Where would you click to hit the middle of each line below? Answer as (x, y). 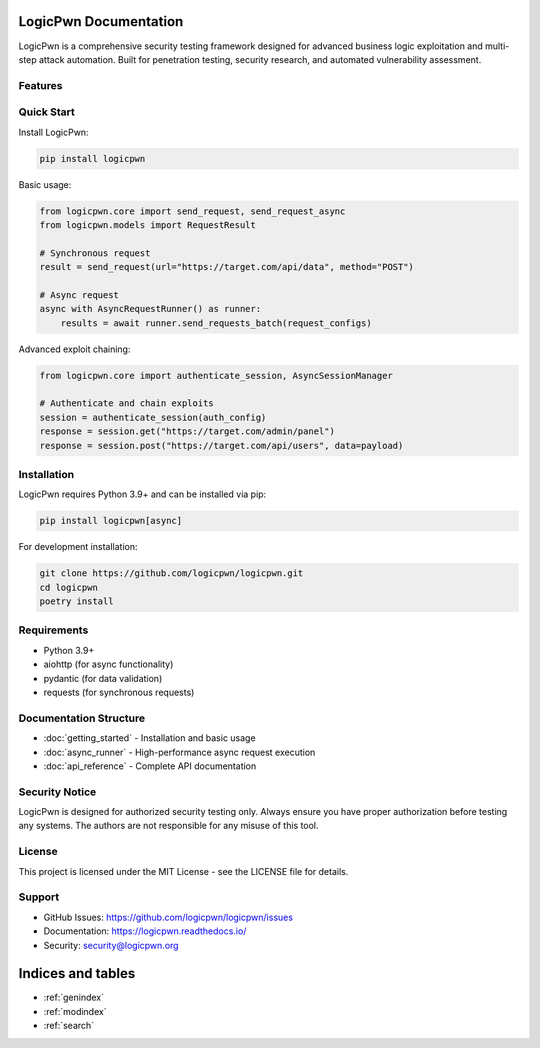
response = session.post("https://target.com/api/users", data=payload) (221, 445)
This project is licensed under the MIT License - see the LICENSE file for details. (183, 871)
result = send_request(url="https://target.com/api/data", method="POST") (227, 267)
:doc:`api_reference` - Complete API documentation (150, 766)
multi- (497, 46)
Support (39, 897)
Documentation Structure (81, 718)
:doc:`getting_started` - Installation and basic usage (149, 738)
